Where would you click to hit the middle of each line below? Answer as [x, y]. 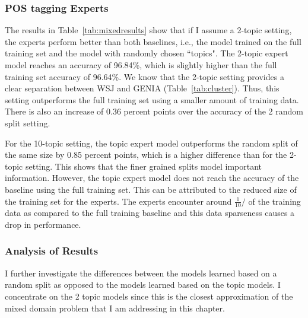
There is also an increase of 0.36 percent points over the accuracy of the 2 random [154, 111]
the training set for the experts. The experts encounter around [118, 201]
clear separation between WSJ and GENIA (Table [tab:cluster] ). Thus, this [142, 88]
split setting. [28, 123]
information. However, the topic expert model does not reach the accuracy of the [152, 178]
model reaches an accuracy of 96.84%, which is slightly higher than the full [141, 65]
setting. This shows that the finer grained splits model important [144, 166]
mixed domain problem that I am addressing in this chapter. [115, 308]
